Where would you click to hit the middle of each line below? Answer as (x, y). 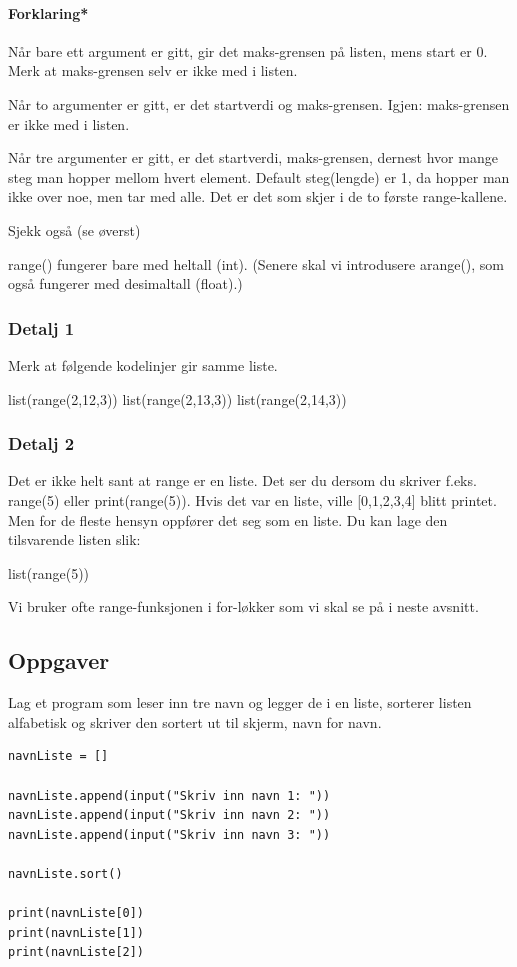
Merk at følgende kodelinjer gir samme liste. (143, 364)
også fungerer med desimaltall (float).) (125, 283)
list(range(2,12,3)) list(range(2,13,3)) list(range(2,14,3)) (177, 398)
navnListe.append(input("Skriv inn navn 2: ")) (169, 815)
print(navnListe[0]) (76, 913)
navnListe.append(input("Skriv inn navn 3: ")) (169, 834)
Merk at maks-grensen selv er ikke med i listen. (153, 70)
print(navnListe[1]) (76, 932)
